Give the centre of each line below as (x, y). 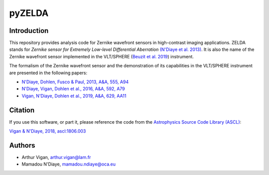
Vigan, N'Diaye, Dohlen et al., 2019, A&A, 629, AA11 (74, 96)
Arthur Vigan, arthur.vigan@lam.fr (56, 157)
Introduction (29, 31)
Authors (22, 145)
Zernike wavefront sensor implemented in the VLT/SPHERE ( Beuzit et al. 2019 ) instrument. (102, 56)
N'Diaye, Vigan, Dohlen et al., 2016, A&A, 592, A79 (73, 89)
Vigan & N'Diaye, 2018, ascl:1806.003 (48, 131)
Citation (22, 110)
